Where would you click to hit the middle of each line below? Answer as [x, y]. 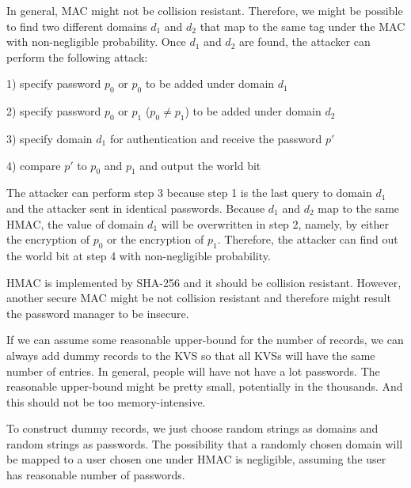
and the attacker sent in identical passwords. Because [136, 208]
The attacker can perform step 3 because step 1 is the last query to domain [189, 193]
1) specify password [54, 83]
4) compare [34, 165]
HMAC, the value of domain [75, 223]
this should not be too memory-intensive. [106, 401]
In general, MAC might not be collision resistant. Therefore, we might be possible [205, 10]
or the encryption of [156, 239]
